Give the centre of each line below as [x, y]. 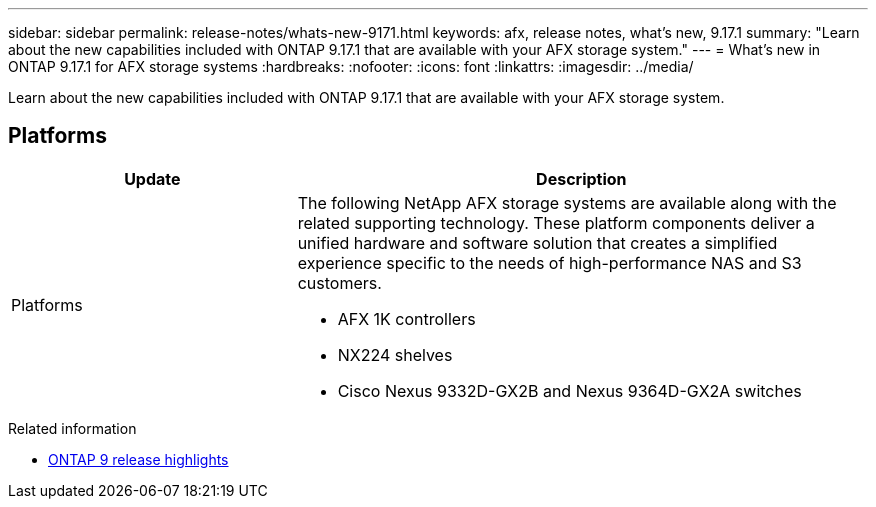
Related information [72, 428]
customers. [339, 282]
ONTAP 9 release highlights [138, 459]
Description [581, 178]
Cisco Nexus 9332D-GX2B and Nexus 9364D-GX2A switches [569, 390]
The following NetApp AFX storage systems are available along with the [567, 202]
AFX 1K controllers [406, 318]
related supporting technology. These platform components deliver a [556, 222]
